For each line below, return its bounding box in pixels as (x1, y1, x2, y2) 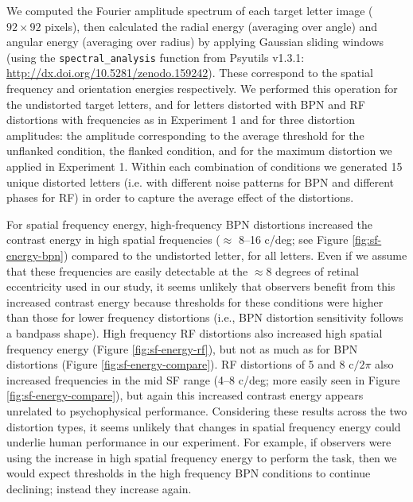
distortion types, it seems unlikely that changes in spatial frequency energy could (6, 418, 401, 434)
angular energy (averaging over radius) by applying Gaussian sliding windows (6, 33, 384, 50)
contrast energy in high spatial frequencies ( (6, 231, 220, 248)
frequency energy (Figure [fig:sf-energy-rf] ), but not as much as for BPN (6, 340, 358, 357)
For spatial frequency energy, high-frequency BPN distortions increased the (6, 215, 373, 232)
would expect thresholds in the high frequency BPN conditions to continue (6, 465, 371, 481)
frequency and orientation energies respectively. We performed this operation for (6, 80, 398, 97)
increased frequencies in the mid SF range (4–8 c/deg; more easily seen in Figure (6, 371, 400, 388)
